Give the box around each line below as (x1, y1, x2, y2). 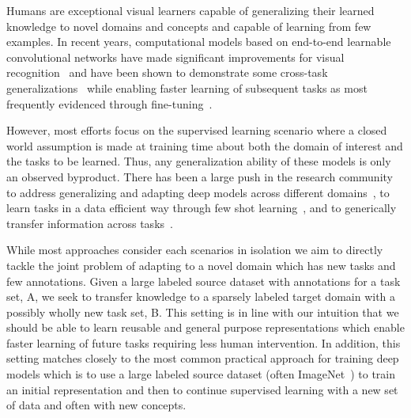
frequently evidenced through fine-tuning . (6, 95, 213, 112)
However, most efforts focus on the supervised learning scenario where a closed (6, 122, 387, 139)
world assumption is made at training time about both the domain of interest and (6, 137, 403, 154)
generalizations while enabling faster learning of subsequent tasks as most (6, 79, 368, 96)
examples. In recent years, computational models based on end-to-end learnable (6, 33, 391, 50)
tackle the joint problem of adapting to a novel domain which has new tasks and (6, 256, 396, 273)
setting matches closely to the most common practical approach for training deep (6, 350, 399, 367)
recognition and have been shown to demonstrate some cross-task (6, 64, 328, 81)
